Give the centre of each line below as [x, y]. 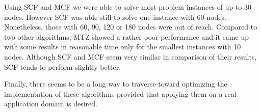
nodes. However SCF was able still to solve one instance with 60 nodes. [115, 17]
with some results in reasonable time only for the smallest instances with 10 [123, 47]
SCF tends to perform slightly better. [63, 66]
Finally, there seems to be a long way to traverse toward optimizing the [116, 84]
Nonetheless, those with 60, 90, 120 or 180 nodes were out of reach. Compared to [131, 27]
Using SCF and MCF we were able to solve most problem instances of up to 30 [128, 7]
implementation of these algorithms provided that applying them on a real [120, 93]
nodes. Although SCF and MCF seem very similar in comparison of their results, [130, 56]
